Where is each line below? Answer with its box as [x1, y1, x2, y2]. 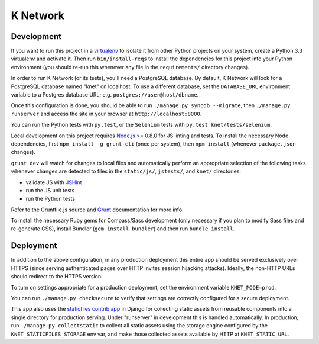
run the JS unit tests [25, 187, 75, 194]
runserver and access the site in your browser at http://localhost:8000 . [11, 110, 202, 117]
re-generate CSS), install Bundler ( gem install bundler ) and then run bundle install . [11, 225, 235, 232]
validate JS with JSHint [25, 178, 82, 186]
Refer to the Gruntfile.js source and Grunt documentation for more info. [11, 206, 184, 213]
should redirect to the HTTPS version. [11, 273, 103, 280]
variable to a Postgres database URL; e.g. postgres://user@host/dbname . [11, 91, 199, 98]
